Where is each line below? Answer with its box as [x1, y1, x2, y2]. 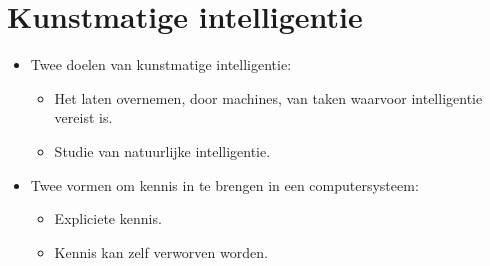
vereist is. [54, 107, 113, 128]
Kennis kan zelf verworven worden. [54, 241, 268, 262]
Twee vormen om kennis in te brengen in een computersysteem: [30, 174, 419, 195]
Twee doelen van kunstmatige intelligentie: [30, 54, 292, 75]
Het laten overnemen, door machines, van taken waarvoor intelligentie [54, 87, 483, 108]
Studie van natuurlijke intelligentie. [54, 140, 271, 161]
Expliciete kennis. [54, 208, 162, 229]
